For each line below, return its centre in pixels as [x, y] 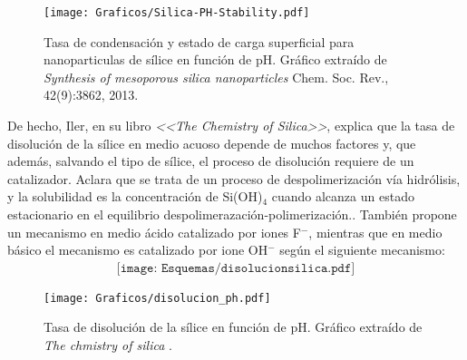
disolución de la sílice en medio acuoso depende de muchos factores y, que [212, 143]
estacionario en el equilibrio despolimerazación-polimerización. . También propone [232, 214]
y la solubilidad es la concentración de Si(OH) [135, 196]
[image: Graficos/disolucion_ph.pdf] [157, 298]
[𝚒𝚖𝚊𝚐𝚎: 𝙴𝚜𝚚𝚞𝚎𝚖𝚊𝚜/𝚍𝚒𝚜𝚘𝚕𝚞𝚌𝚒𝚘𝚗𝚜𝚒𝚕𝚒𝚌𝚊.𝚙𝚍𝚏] [236, 268]
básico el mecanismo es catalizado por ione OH [138, 250]
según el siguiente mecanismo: [362, 250]
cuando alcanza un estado [343, 196]
